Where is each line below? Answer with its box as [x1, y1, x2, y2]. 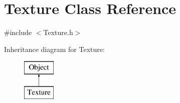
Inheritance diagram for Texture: [4, 43, 105, 54]
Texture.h [43, 27, 73, 37]
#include [4, 27, 32, 37]
